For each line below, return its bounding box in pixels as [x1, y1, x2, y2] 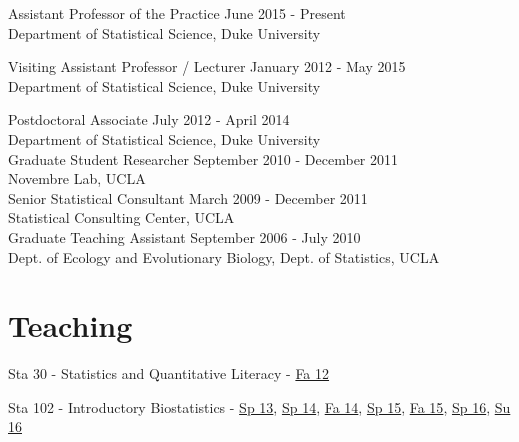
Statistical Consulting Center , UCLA [8, 207, 235, 228]
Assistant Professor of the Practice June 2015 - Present [8, 3, 346, 23]
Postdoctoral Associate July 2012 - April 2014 [8, 109, 290, 130]
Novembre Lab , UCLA [8, 168, 146, 189]
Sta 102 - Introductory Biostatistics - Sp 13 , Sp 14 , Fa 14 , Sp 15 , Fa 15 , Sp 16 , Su [8, 396, 511, 417]
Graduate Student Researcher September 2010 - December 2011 [8, 148, 398, 169]
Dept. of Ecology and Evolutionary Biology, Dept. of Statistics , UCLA [8, 246, 440, 267]
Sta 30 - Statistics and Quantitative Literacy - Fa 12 [8, 363, 330, 384]
